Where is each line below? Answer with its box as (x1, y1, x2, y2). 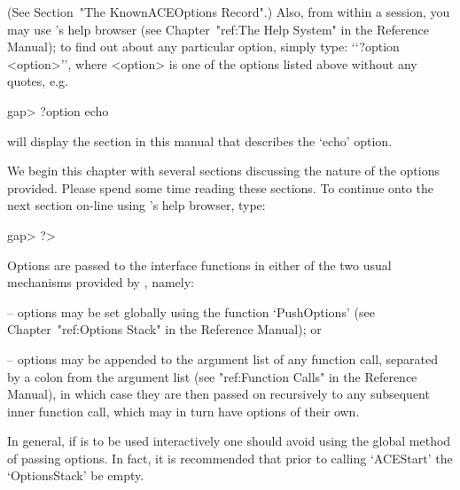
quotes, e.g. (7, 72, 68, 90)
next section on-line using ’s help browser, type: (7, 196, 266, 214)
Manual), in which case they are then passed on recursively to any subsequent (7, 385, 430, 403)
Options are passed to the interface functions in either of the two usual (7, 255, 392, 274)
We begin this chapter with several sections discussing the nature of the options (7, 161, 440, 180)
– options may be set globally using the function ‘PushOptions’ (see (7, 302, 375, 321)
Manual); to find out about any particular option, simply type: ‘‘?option (7, 37, 400, 56)
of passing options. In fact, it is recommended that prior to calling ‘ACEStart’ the (7, 448, 453, 467)
